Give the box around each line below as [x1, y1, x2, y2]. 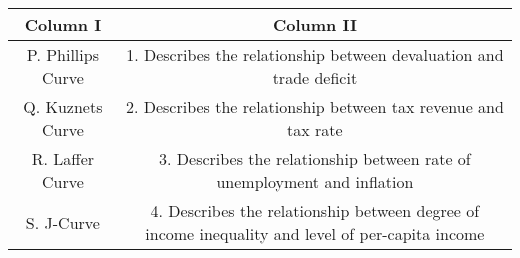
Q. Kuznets [23, 95, 103, 118]
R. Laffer [31, 147, 95, 170]
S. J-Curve [25, 210, 100, 234]
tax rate [287, 118, 343, 141]
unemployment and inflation [216, 170, 414, 193]
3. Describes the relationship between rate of [159, 147, 471, 170]
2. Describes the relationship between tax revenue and [125, 95, 504, 118]
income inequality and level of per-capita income [145, 222, 485, 245]
